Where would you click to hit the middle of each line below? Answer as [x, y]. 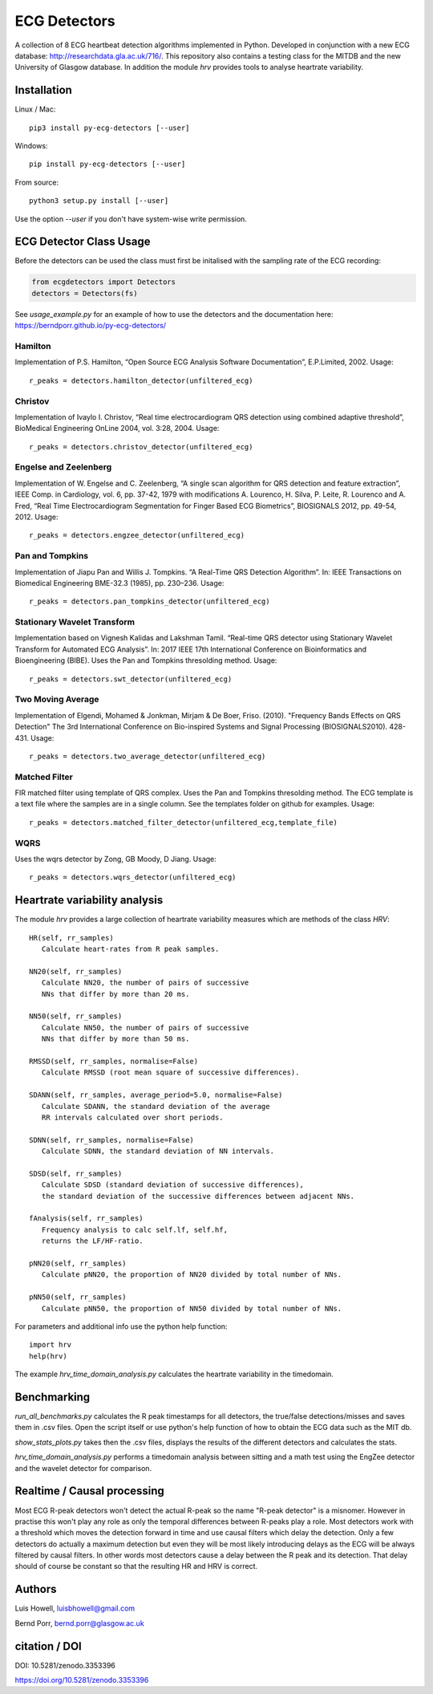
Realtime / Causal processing [89, 1491]
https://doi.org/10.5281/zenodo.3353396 [82, 1680]
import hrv [51, 1345]
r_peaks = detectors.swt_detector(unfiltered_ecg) [131, 679]
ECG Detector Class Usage [83, 242]
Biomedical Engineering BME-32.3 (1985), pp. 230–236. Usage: [119, 583]
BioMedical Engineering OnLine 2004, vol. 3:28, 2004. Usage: [117, 429]
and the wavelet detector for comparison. [83, 1468]
